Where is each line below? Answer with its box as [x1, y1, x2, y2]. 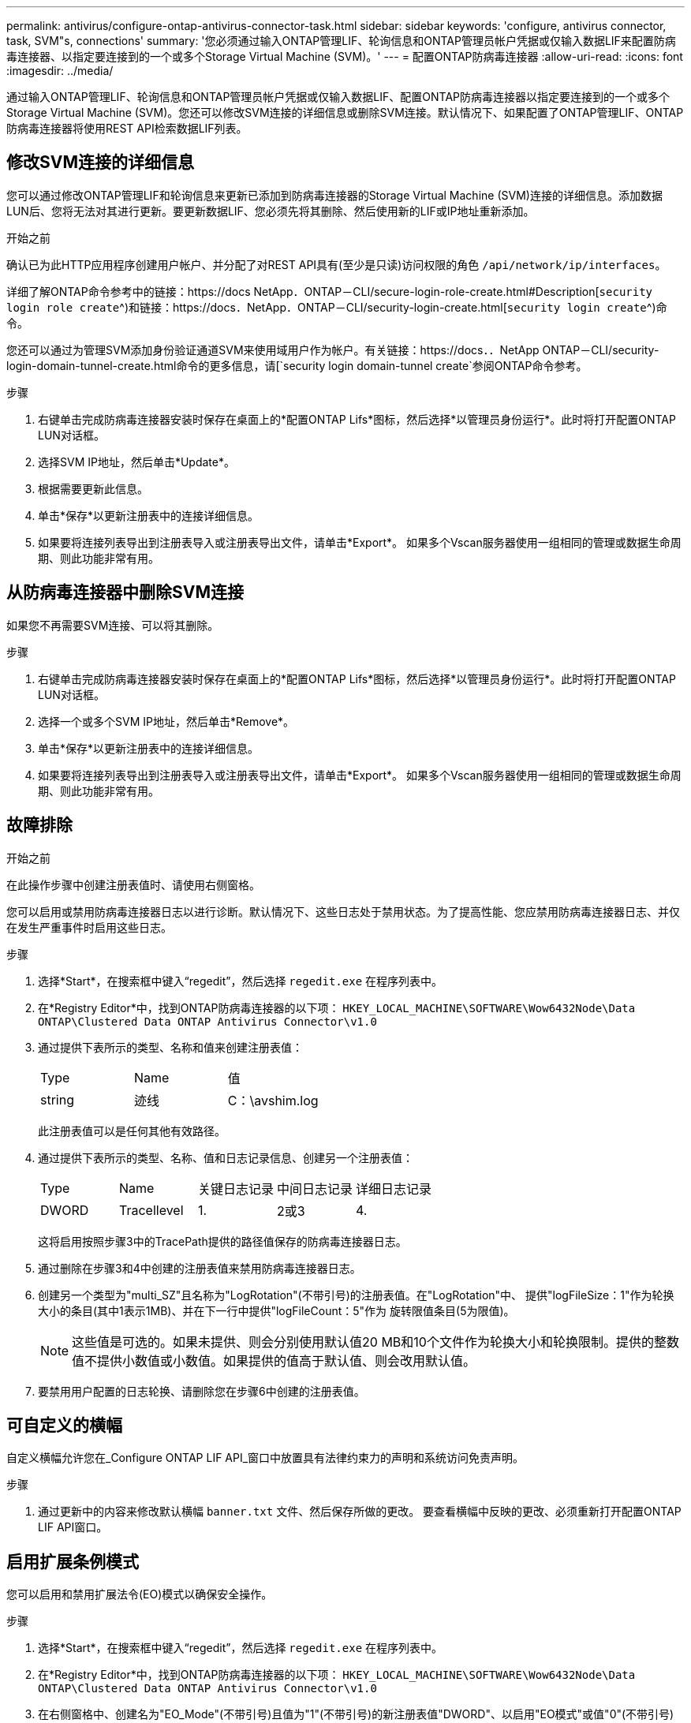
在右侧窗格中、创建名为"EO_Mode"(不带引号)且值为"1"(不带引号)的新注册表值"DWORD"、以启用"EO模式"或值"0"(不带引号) [38, 1707, 674, 1721]
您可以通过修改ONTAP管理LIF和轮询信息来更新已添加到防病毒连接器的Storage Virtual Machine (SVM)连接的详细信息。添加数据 [6, 188, 663, 202]
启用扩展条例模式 [6, 1551, 139, 1572]
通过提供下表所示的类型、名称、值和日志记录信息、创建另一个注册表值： [38, 1150, 413, 1164]
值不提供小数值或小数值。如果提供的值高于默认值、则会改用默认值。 [72, 1352, 476, 1369]
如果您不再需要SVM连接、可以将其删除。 [6, 618, 219, 632]
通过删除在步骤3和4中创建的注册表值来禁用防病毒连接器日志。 [38, 1261, 361, 1275]
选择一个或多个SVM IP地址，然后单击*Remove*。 [38, 714, 295, 728]
